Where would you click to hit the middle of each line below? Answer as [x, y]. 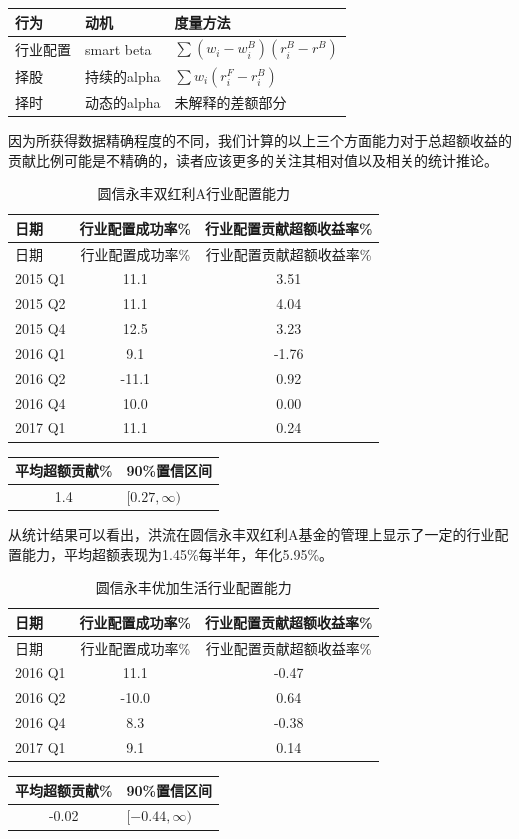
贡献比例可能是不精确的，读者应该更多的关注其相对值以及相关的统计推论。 [253, 159]
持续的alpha [123, 75]
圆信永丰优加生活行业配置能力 [193, 587]
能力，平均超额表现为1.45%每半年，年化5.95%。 [177, 553]
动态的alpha [123, 101]
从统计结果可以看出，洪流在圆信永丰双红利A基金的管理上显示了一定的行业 [251, 534]
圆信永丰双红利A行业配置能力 [193, 193]
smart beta [118, 48]
